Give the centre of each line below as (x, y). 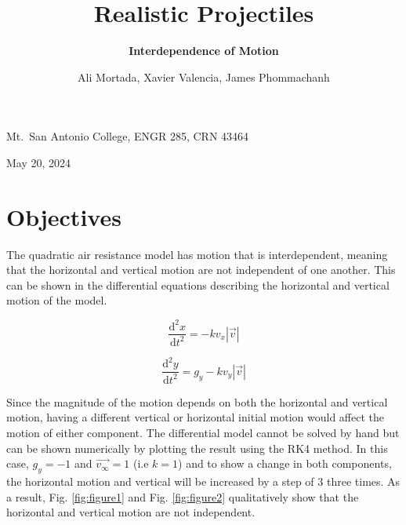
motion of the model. (57, 300)
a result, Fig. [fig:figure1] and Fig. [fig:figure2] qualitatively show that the (183, 496)
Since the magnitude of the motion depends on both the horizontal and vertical (197, 401)
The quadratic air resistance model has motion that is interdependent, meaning (197, 254)
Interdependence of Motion (204, 51)
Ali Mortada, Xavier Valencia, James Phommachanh (204, 77)
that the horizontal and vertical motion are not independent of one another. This (201, 270)
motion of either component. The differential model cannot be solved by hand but (203, 432)
